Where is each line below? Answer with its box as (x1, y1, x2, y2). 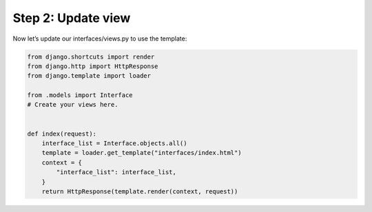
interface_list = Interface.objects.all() (41, 140, 187, 147)
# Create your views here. (27, 100, 118, 109)
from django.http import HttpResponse (27, 62, 158, 70)
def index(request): (27, 129, 96, 138)
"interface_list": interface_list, (56, 169, 177, 176)
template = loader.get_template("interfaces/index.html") (41, 149, 242, 157)
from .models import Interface (27, 92, 134, 99)
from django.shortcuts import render (27, 52, 155, 61)
